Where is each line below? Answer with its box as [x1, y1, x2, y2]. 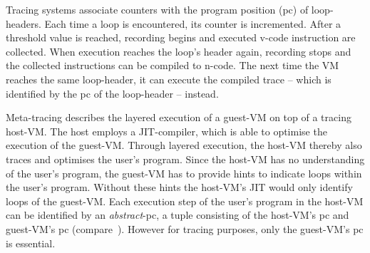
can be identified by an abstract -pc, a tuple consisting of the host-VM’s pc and [6, 207, 349, 222]
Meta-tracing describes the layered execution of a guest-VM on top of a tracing [6, 110, 351, 125]
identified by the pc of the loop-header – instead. [6, 86, 219, 100]
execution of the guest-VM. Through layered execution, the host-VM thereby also [6, 138, 362, 153]
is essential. [6, 235, 56, 250]
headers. [6, 16, 41, 31]
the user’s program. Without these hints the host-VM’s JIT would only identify [6, 180, 353, 195]
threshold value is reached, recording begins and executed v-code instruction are [6, 30, 356, 45]
